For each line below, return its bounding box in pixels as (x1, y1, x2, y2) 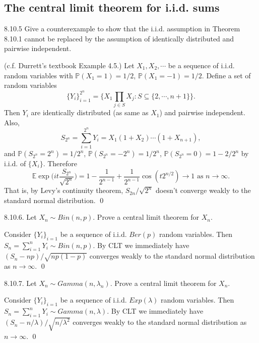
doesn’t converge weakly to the (156, 185, 251, 195)
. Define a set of (202, 70, 251, 80)
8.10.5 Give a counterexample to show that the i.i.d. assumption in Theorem (4, 23, 240, 34)
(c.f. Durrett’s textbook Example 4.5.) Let (4, 60, 135, 70)
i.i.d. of (4, 158, 26, 169)
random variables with (4, 70, 73, 80)
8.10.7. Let (4, 277, 37, 288)
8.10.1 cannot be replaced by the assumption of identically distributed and (4, 33, 234, 43)
